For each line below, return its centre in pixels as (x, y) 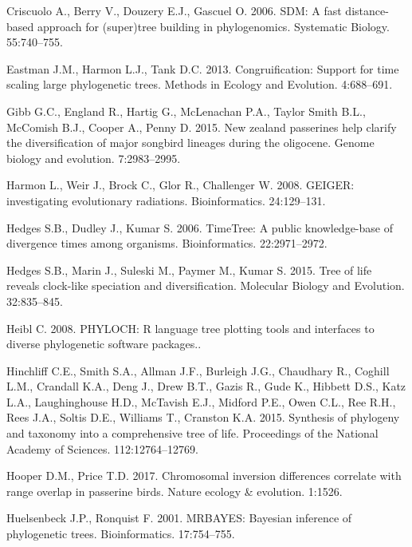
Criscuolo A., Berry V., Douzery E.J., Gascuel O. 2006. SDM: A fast (174, 10)
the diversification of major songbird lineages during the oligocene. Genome (190, 143)
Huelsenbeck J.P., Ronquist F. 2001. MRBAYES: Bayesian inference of (179, 518)
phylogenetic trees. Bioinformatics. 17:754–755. (121, 534)
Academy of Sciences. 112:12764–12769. (102, 448)
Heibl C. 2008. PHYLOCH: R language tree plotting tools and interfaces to (190, 328)
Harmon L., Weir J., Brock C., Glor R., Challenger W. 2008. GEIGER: (180, 185)
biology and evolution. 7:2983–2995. (94, 158)
